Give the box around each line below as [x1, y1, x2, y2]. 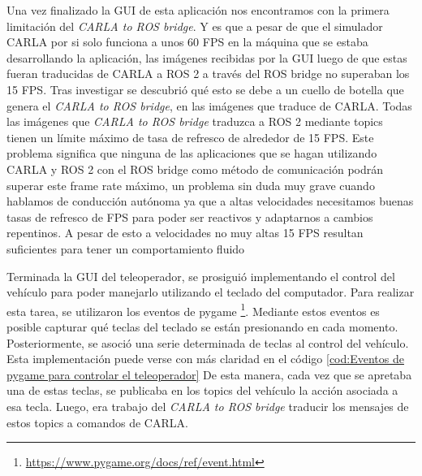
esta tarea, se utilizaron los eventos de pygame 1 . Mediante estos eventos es [6, 300, 380, 319]
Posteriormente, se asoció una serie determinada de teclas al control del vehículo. [6, 334, 409, 351]
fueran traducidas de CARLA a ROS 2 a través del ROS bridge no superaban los [6, 65, 410, 82]
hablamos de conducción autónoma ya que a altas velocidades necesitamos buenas [6, 193, 414, 210]
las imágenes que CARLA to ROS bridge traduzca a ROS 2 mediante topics [6, 113, 383, 130]
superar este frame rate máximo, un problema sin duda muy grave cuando [6, 176, 375, 193]
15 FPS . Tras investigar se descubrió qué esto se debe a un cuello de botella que [6, 80, 404, 97]
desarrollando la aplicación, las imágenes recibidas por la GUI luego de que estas [6, 49, 407, 66]
